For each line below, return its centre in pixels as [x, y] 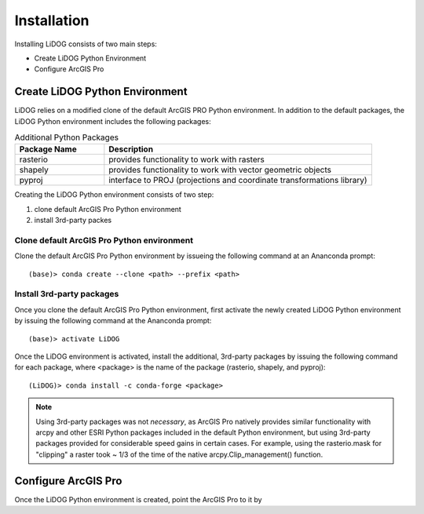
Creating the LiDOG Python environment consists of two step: [114, 195]
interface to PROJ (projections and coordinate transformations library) [238, 180]
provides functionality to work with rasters [186, 159]
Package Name [48, 149]
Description [131, 149]
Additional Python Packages [67, 137]
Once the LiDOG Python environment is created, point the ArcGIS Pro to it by [138, 499]
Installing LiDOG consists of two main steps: [86, 44]
